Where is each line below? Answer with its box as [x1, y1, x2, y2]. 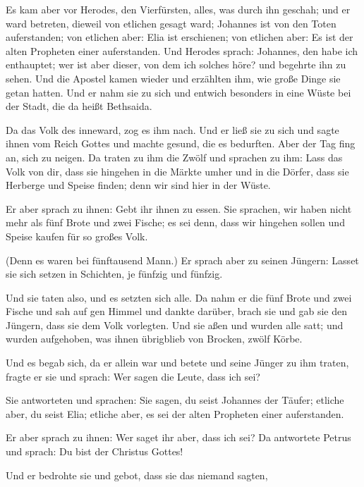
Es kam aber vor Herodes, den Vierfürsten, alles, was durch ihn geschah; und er [6, 2, 351, 16]
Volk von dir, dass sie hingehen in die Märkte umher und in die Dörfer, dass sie [6, 164, 349, 178]
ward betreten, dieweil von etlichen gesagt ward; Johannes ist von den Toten [6, 16, 336, 30]
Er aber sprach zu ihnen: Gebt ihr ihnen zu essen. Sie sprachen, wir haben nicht [6, 201, 352, 216]
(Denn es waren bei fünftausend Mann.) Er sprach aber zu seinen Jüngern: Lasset [6, 252, 359, 267]
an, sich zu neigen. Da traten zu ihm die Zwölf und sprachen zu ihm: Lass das [6, 149, 343, 164]
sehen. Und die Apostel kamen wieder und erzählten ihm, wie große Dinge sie [6, 70, 341, 85]
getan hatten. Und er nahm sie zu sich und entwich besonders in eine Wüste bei [6, 85, 351, 99]
